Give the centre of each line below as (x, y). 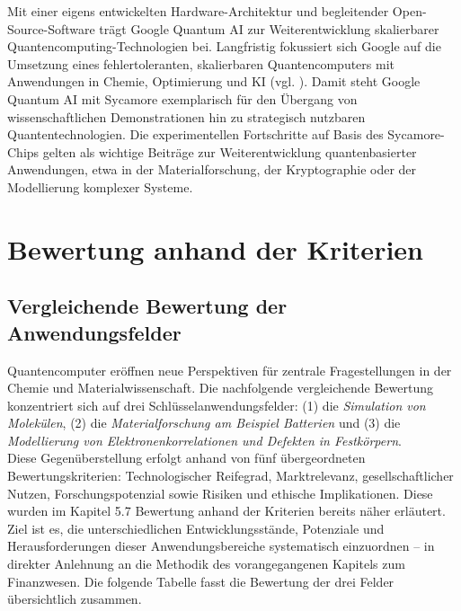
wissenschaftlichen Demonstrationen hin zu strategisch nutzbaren (186, 116)
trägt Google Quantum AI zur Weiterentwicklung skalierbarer (269, 28)
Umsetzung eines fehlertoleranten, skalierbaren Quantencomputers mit (201, 63)
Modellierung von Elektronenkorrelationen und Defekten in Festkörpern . (204, 440)
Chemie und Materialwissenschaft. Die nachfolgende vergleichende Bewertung (220, 388)
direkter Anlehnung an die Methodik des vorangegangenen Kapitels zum (206, 564)
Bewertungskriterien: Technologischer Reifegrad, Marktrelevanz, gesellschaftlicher (230, 476)
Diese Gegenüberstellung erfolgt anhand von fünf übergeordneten (186, 458)
